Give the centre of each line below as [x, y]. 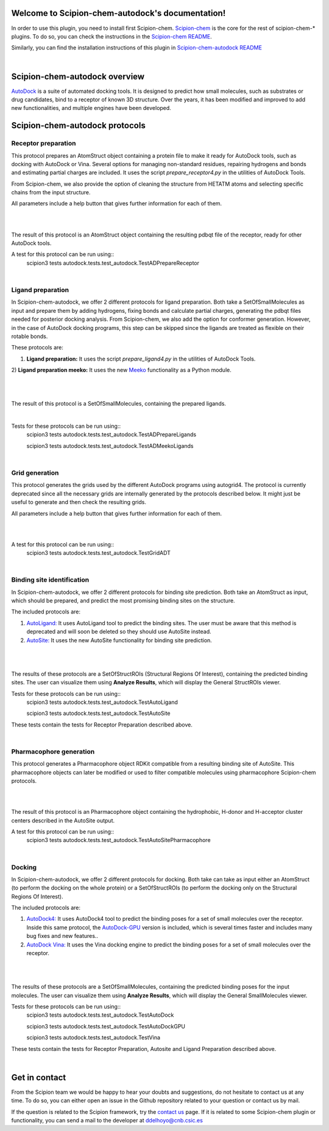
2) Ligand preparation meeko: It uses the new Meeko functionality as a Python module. [121, 370]
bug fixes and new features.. [62, 936]
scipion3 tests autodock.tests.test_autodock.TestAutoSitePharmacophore [119, 840]
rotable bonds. [30, 336]
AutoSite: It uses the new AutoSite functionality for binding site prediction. [119, 640]
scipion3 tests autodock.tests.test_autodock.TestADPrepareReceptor [113, 263]
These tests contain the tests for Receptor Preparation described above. [102, 725]
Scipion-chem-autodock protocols [78, 126]
